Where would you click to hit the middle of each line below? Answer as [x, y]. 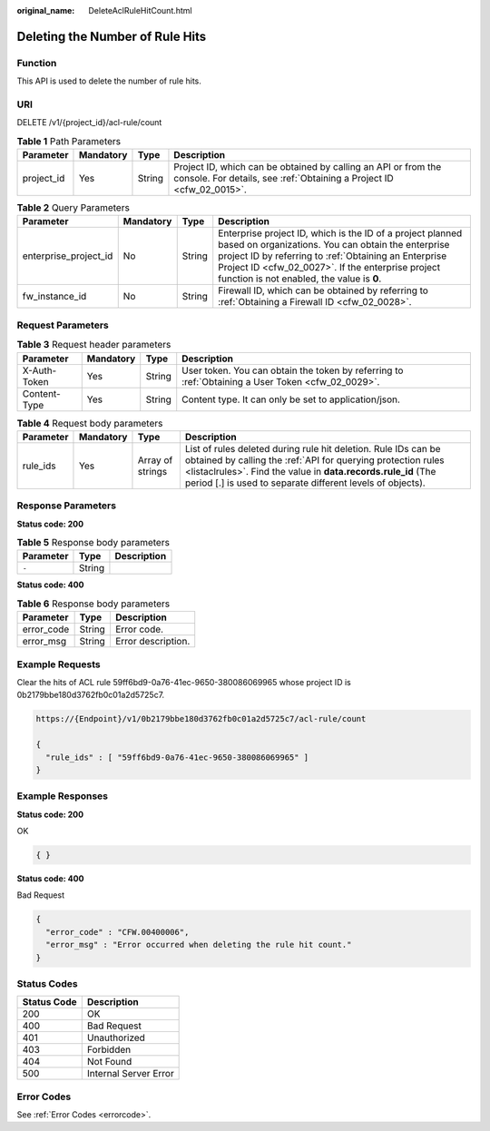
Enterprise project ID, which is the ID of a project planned [340, 233]
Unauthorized [116, 1038]
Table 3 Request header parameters [94, 345]
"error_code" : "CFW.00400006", [118, 932]
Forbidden [109, 1050]
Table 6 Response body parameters [93, 604]
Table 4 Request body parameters [90, 423]
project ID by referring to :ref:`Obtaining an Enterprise [333, 256]
